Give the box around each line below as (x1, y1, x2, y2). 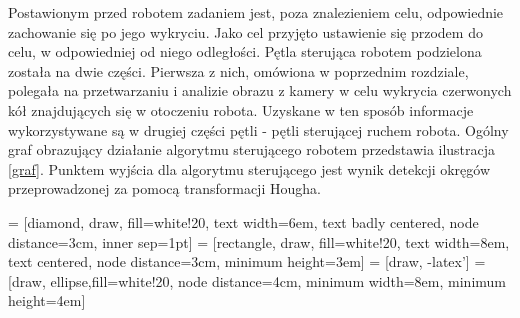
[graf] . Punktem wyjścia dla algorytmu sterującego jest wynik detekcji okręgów (8, 158, 491, 179)
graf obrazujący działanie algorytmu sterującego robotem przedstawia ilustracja (8, 139, 496, 160)
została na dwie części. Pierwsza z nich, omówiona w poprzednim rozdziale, (8, 60, 469, 81)
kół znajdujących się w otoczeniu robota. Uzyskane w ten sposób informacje (8, 99, 474, 120)
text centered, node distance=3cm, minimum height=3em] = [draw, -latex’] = (8, 251, 486, 272)
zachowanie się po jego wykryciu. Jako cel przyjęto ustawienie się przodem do (8, 21, 483, 42)
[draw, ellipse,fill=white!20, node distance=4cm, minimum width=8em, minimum (8, 270, 506, 291)
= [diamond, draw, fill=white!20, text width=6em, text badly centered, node (8, 211, 479, 232)
